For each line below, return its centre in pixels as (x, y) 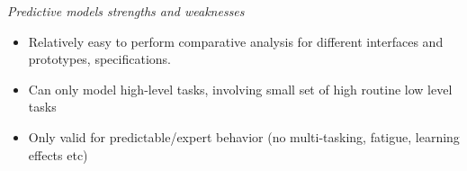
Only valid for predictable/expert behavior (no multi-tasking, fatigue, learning (244, 136)
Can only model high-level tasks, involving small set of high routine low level (240, 89)
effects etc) (58, 154)
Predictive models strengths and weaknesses (126, 11)
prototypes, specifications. (99, 59)
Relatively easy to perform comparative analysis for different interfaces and (236, 41)
